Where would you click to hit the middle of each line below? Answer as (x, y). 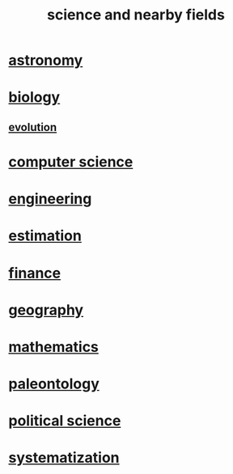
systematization (64, 458)
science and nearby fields (136, 15)
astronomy (46, 60)
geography (46, 310)
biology (34, 97)
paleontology (54, 384)
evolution (33, 127)
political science (65, 421)
